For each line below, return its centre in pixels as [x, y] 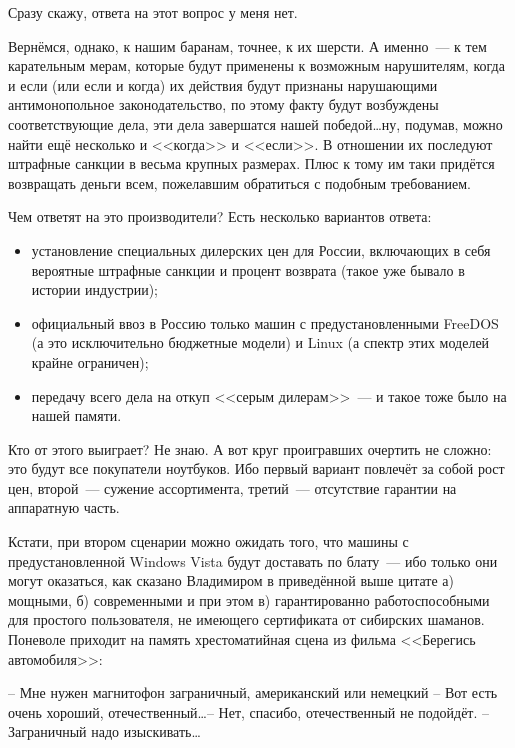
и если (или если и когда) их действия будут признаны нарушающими [223, 84]
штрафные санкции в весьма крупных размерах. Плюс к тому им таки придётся [251, 163]
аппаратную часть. [64, 507]
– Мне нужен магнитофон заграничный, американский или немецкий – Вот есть [253, 692]
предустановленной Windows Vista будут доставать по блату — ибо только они [253, 560]
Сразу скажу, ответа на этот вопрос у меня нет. [153, 12]
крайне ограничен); [90, 361]
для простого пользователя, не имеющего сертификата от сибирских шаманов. [246, 619]
